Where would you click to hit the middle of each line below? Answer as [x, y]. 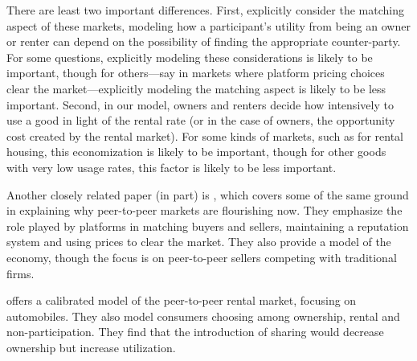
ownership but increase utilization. [91, 347]
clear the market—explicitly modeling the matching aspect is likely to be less [196, 88]
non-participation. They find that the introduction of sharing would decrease [195, 332]
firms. [20, 273]
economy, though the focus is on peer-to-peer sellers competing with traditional [202, 257]
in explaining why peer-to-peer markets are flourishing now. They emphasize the [204, 210]
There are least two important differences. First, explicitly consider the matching [205, 10]
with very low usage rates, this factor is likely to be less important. [172, 167]
